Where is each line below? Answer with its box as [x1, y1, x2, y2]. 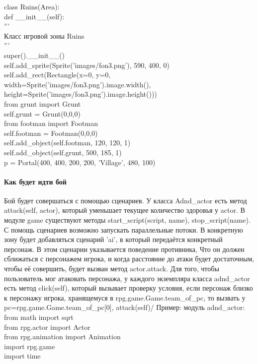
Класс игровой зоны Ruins [4, 30, 85, 41]
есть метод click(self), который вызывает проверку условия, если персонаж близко [4, 283, 253, 293]
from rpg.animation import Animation [4, 331, 121, 342]
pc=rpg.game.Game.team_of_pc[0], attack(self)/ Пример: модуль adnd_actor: [4, 302, 245, 312]
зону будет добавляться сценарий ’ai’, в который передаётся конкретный [4, 234, 223, 244]
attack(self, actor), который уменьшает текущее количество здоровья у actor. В [4, 205, 245, 215]
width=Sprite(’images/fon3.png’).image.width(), [4, 79, 151, 89]
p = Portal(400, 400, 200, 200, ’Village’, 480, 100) [4, 157, 156, 167]
